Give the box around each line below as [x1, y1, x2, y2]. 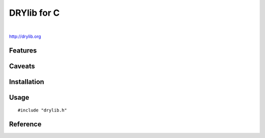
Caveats [9, 62, 35, 70]
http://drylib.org [9, 33, 41, 39]
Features [9, 46, 37, 55]
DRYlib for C [9, 7, 60, 18]
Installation [9, 78, 44, 86]
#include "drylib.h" [18, 108, 67, 113]
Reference [9, 120, 42, 129]
